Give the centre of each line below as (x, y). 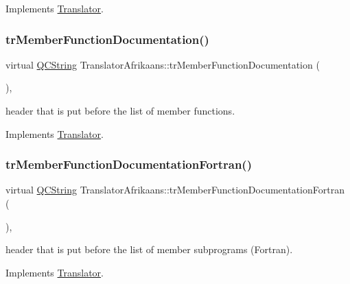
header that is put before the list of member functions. (120, 110)
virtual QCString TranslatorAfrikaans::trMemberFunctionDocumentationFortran (175, 190)
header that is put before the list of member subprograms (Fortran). (149, 249)
